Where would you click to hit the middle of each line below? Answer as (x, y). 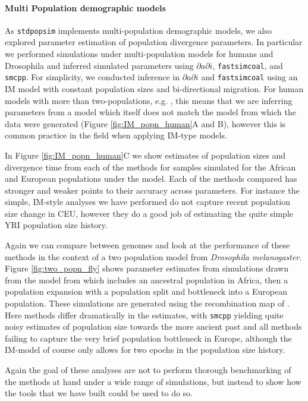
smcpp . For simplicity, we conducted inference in (92, 77)
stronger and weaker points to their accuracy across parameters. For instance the (152, 190)
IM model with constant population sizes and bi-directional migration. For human (154, 88)
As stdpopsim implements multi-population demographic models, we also (138, 30)
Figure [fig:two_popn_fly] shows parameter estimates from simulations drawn (147, 268)
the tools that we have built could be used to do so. (99, 393)
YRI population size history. (56, 225)
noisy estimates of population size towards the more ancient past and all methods (153, 326)
